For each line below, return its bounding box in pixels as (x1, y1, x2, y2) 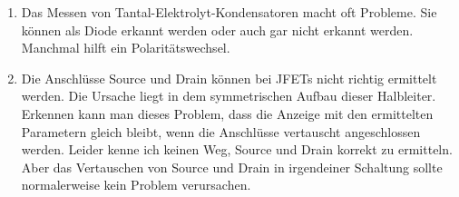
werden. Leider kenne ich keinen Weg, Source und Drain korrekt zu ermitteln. (21, 140, 453, 159)
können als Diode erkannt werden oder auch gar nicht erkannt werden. (21, 20, 414, 39)
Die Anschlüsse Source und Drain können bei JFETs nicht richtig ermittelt (21, 68, 437, 87)
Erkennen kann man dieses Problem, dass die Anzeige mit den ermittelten (21, 103, 434, 123)
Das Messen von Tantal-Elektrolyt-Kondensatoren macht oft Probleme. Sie (21, 3, 437, 21)
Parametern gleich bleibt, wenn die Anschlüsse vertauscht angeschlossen (21, 122, 421, 141)
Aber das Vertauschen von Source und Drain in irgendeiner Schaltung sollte (21, 157, 443, 176)
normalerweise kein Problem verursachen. (21, 175, 251, 194)
